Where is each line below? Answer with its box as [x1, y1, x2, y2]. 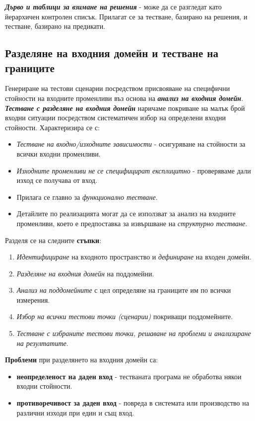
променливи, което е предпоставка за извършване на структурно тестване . [16, 218, 248, 228]
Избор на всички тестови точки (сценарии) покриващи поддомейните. [16, 311, 233, 322]
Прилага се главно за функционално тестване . [16, 191, 158, 202]
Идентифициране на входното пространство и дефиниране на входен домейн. [16, 252, 252, 262]
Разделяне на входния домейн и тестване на [5, 45, 218, 61]
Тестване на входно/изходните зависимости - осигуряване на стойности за [16, 139, 246, 149]
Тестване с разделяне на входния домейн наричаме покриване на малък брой [5, 102, 245, 113]
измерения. [16, 294, 50, 305]
